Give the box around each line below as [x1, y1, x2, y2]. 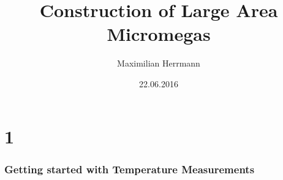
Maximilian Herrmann [117, 57, 200, 70]
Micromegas [107, 21, 211, 46]
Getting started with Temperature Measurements [4, 161, 255, 176]
